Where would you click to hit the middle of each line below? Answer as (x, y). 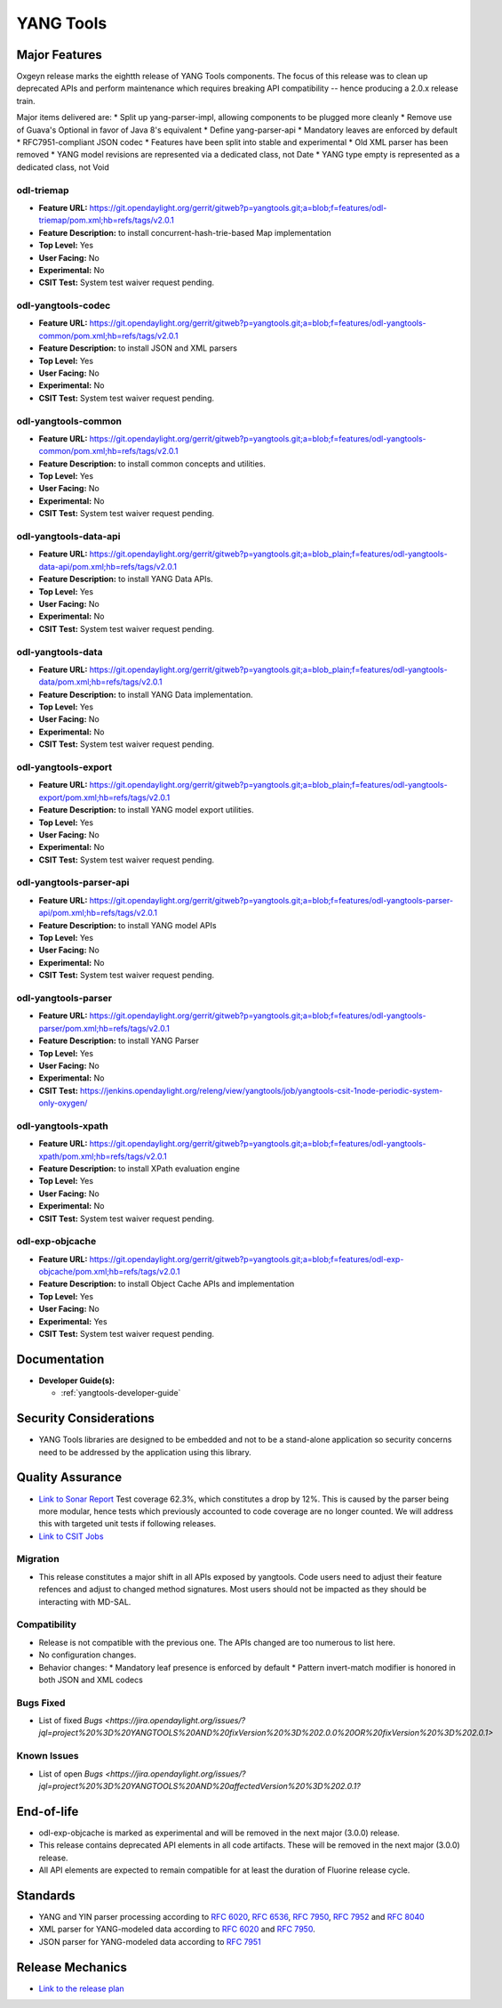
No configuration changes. (88, 1655)
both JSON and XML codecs (91, 1680)
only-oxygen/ (63, 1103)
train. (26, 101)
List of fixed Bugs (71, 1721)
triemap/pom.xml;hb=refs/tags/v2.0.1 (107, 220)
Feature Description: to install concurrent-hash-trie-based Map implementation (185, 232)
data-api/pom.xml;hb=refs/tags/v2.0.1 (108, 566)
